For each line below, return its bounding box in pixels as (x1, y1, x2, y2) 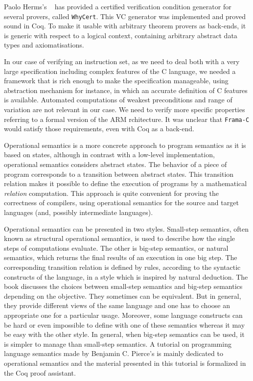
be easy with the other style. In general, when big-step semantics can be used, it (4, 329, 245, 339)
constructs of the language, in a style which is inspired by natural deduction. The (4, 271, 248, 282)
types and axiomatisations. (4, 40, 84, 50)
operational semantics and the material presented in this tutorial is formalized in (4, 357, 246, 368)
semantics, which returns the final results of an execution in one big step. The (4, 252, 237, 262)
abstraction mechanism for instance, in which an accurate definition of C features (4, 85, 248, 95)
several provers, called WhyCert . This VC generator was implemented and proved (4, 11, 246, 21)
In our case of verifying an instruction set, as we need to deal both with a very (4, 56, 240, 67)
